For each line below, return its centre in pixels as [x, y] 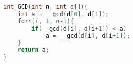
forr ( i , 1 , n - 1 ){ [46, 21]
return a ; [33, 50]
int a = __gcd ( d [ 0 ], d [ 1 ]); [63, 14]
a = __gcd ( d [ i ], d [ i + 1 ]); [88, 36]
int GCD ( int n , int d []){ [46, 7]
